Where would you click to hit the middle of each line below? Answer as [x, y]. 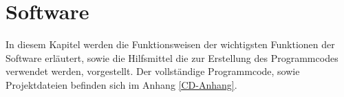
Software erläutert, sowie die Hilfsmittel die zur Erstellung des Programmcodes [172, 57]
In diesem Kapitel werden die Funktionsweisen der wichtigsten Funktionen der [170, 44]
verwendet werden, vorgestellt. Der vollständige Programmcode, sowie [153, 71]
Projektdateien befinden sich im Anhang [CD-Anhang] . [121, 84]
